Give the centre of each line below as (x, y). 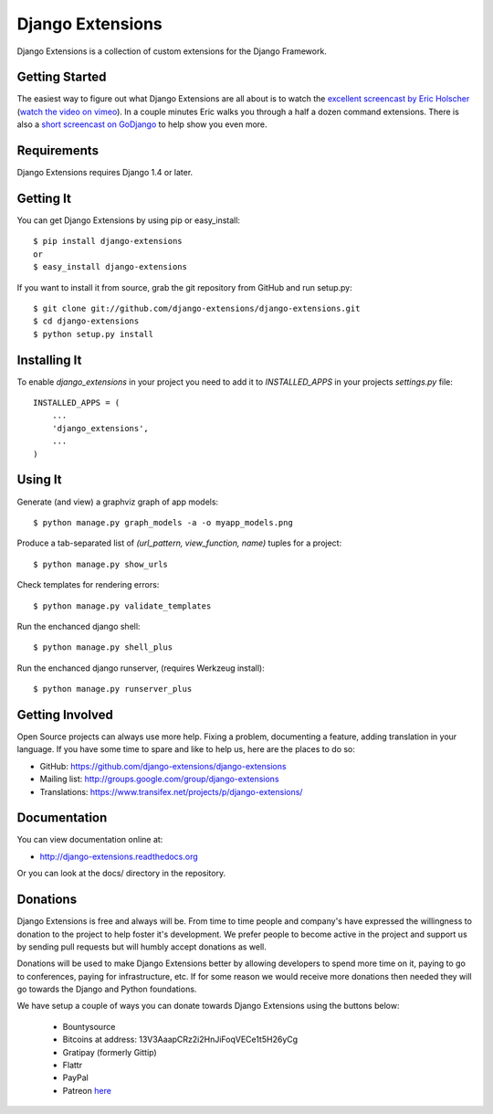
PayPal (75, 1077)
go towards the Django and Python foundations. (107, 989)
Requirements (58, 151)
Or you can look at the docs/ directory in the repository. (121, 874)
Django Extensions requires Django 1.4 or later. (105, 173)
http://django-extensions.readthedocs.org (119, 856)
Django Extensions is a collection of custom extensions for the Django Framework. (172, 51)
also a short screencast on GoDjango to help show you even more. (142, 124)
